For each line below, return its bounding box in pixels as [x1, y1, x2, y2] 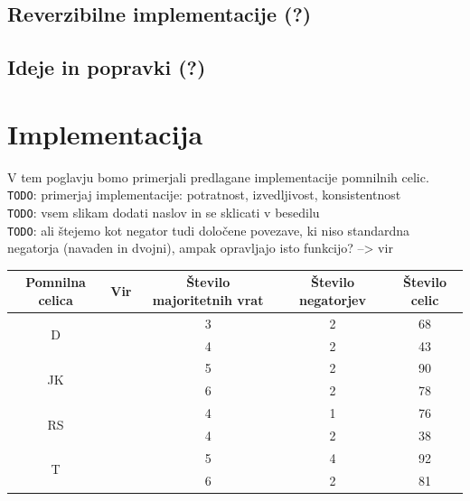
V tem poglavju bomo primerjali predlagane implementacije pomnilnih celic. [7, 167, 429, 186]
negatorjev [299, 290, 366, 309]
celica [38, 290, 73, 309]
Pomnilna [25, 273, 86, 292]
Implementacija [7, 115, 203, 152]
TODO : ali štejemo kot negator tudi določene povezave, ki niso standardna [7, 220, 410, 239]
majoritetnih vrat [152, 290, 264, 309]
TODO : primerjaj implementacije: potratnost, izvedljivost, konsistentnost [7, 185, 401, 204]
